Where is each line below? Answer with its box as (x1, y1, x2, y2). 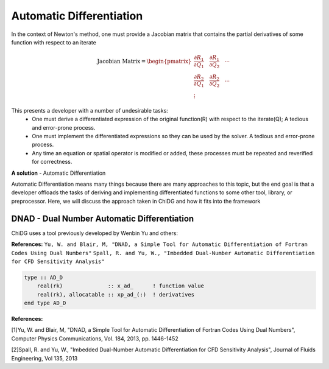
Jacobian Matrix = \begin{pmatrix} (97, 58, 192, 65)
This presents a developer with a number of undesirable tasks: (11, 107, 169, 114)
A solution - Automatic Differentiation (11, 169, 106, 177)
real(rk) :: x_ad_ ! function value (37, 283, 204, 289)
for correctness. (32, 158, 73, 166)
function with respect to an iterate (11, 38, 97, 46)
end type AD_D (24, 300, 66, 307)
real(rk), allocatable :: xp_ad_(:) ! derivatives (37, 291, 195, 298)
